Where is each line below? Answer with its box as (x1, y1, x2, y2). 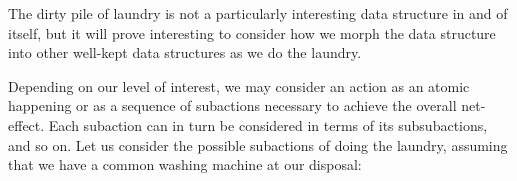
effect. (8, 114, 45, 135)
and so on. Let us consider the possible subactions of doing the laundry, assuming (8, 134, 508, 155)
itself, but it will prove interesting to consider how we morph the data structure (8, 22, 496, 43)
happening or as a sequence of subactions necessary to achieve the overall (8, 95, 457, 116)
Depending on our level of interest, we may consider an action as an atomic (8, 75, 470, 96)
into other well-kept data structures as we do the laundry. (8, 42, 362, 63)
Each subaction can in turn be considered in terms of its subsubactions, (48, 114, 488, 135)
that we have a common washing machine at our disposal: (8, 154, 362, 175)
